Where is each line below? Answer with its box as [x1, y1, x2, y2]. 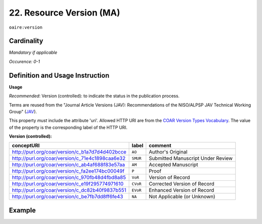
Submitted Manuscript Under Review [148, 155, 233, 162]
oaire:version [9, 24, 43, 30]
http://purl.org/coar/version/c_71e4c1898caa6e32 [12, 155, 126, 162]
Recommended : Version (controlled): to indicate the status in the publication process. [9, 93, 180, 99]
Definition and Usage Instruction [9, 71, 110, 80]
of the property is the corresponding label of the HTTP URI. [9, 124, 128, 130]
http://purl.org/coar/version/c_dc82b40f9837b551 [12, 187, 127, 194]
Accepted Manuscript [148, 161, 198, 168]
